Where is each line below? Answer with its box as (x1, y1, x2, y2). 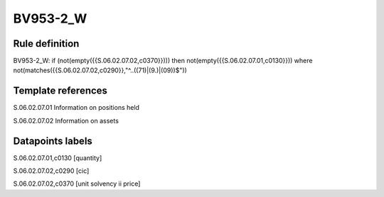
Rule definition (13, 38, 80, 50)
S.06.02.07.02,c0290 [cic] (13, 167, 90, 175)
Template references (13, 85, 108, 97)
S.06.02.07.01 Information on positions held (13, 103, 140, 112)
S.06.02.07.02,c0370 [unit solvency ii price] (13, 179, 141, 188)
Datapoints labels (13, 135, 92, 147)
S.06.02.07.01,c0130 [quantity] (13, 153, 102, 162)
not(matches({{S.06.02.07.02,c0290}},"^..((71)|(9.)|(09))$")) (13, 66, 188, 74)
